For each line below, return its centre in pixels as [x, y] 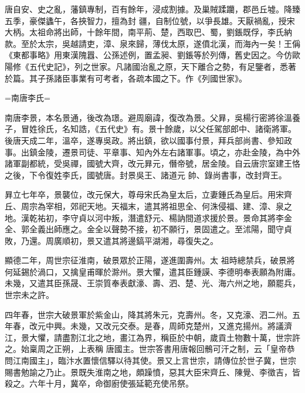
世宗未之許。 [29, 295]
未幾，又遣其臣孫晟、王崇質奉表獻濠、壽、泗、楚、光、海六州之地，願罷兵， [152, 283]
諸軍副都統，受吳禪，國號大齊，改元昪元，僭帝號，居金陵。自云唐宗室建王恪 [152, 163]
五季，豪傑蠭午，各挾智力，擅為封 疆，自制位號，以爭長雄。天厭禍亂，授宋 [150, 20]
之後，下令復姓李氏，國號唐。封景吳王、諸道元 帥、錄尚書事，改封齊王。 [146, 175]
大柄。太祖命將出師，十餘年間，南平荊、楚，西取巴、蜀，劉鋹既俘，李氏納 [148, 32]
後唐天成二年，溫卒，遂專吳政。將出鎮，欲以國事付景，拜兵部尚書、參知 [144, 140]
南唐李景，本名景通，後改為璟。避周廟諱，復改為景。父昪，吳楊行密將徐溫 [148, 117]
